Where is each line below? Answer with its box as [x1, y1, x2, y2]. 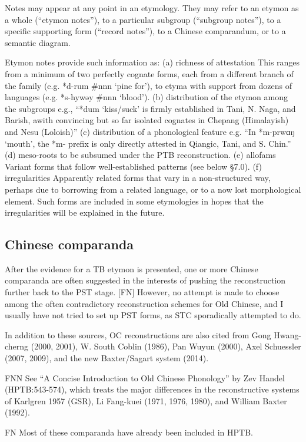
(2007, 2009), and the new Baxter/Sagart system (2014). [5, 352, 209, 364]
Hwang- [274, 328, 301, 341]
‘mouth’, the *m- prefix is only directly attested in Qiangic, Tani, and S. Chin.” [5, 137, 291, 149]
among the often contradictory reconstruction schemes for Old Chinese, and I [5, 297, 284, 309]
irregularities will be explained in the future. [5, 206, 165, 219]
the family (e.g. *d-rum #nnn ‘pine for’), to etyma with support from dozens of [5, 79, 292, 91]
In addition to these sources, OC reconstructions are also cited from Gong [5, 328, 271, 341]
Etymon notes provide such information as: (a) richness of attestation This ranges [5, 56, 300, 68]
